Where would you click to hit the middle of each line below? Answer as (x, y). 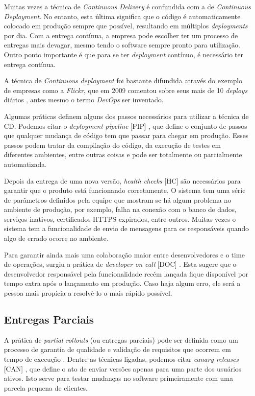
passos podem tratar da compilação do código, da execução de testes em (113, 145)
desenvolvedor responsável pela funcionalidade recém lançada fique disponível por (126, 273)
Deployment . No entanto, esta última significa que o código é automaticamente (122, 16)
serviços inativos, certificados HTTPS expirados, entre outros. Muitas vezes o (120, 219)
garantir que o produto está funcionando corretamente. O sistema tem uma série (125, 190)
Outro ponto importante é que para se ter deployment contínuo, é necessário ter (124, 54)
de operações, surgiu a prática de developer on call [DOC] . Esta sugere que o (120, 264)
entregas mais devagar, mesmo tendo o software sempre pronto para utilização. (122, 45)
